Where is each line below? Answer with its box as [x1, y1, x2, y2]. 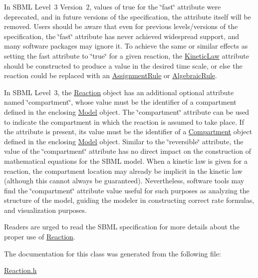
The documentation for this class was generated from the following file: [4, 248, 221, 258]
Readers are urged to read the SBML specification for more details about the [4, 221, 240, 232]
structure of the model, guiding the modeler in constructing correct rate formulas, [4, 195, 255, 205]
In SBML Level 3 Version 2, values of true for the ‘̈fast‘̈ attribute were [4, 2, 221, 12]
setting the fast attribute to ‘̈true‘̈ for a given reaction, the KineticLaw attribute [4, 50, 249, 61]
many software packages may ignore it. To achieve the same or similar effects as [4, 41, 248, 51]
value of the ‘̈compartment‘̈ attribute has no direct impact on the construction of [4, 146, 251, 156]
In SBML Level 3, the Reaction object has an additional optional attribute [4, 87, 234, 97]
